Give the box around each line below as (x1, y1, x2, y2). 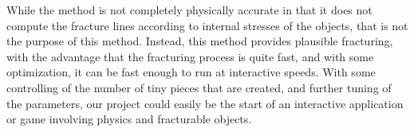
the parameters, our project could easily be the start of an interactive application (6, 95, 404, 111)
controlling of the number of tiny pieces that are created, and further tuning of (6, 79, 392, 95)
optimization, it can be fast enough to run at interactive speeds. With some (6, 64, 376, 80)
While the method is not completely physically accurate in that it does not (6, 2, 373, 17)
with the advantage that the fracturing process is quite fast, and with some (6, 48, 374, 64)
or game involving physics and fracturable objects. (6, 111, 252, 127)
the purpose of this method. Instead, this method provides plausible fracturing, (6, 33, 393, 49)
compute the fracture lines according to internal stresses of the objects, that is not (6, 17, 408, 33)
